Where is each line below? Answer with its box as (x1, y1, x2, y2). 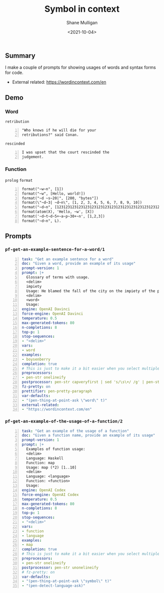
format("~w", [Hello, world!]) (21, 191, 85, 196)
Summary (5, 51, 36, 60)
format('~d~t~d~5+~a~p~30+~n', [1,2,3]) (21, 214, 105, 219)
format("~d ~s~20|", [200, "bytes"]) (21, 196, 99, 200)
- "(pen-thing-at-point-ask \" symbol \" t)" (21, 579, 112, 584)
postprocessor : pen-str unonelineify (21, 565, 99, 570)
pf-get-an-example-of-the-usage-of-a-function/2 (5, 419, 123, 424)
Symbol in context (44, 3, 120, 15)
